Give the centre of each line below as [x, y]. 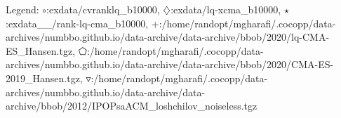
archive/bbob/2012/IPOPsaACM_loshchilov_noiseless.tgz [132, 106]
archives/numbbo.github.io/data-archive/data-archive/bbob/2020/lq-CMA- [168, 37]
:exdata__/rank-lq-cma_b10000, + [82, 23]
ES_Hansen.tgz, [41, 50]
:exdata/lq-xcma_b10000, [226, 9]
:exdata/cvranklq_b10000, [103, 9]
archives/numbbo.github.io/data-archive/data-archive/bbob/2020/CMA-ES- [170, 64]
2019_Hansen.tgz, [44, 78]
